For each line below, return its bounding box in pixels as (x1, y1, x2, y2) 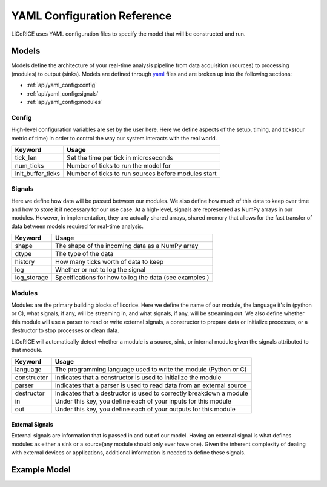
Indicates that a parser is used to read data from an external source (54, 381, 248, 390)
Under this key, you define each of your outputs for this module (54, 405, 236, 414)
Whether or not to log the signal (55, 266, 145, 274)
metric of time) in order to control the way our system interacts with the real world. (11, 134, 217, 142)
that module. (11, 346, 43, 353)
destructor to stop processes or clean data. (11, 327, 119, 334)
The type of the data (55, 250, 114, 258)
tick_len (15, 153, 38, 162)
